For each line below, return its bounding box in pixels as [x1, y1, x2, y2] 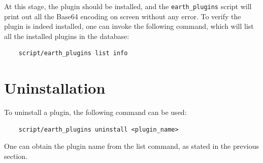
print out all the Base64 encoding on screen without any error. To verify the [4, 11, 241, 21]
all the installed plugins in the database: [4, 30, 129, 41]
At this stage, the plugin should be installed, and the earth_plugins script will [4, 1, 252, 11]
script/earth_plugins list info [18, 50, 128, 57]
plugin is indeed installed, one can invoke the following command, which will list [4, 21, 254, 31]
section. [4, 150, 27, 161]
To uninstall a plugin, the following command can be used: [4, 107, 187, 117]
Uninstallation [4, 77, 106, 98]
